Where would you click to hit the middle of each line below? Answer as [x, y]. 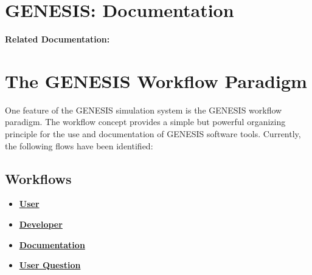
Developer [41, 224]
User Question [50, 265]
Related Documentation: [57, 39]
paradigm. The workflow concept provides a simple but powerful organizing [145, 122]
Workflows [38, 178]
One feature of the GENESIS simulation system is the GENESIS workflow [144, 110]
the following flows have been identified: [79, 145]
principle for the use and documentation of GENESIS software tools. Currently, [153, 134]
